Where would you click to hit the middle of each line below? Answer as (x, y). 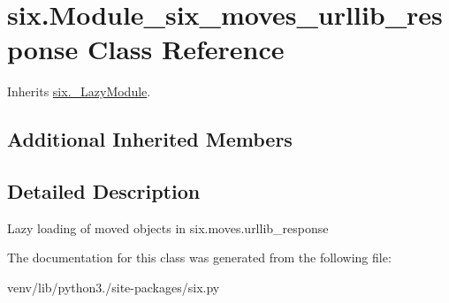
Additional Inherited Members (150, 139)
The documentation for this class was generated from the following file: (199, 258)
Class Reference (186, 49)
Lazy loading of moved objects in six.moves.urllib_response (168, 227)
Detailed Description (104, 191)
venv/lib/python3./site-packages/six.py (114, 288)
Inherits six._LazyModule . (79, 91)
